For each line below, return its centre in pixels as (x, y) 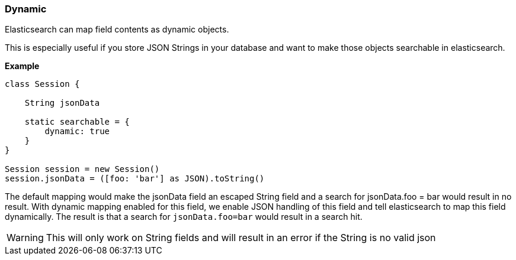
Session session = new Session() (82, 169)
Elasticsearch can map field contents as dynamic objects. (117, 30)
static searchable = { (77, 122)
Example (22, 66)
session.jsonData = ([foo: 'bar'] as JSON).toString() (135, 179)
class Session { (42, 84)
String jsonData (62, 103)
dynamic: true (77, 131)
